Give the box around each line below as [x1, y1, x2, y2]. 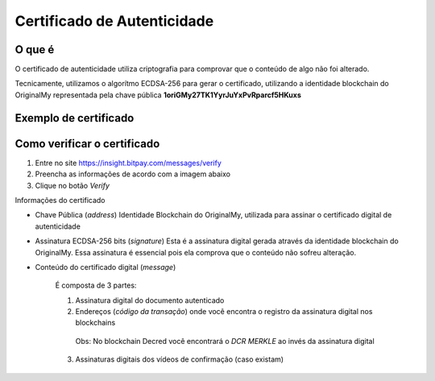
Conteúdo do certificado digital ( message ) [35, 262, 176, 271]
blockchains [75, 318, 116, 328]
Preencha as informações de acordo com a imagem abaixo [35, 169, 231, 179]
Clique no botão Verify [35, 180, 110, 190]
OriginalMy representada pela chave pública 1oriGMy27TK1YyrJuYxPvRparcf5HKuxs [14, 89, 302, 100]
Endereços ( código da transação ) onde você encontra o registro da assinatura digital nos [75, 307, 373, 317]
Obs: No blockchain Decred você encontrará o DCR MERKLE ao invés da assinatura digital [75, 336, 375, 346]
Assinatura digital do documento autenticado [75, 295, 225, 305]
